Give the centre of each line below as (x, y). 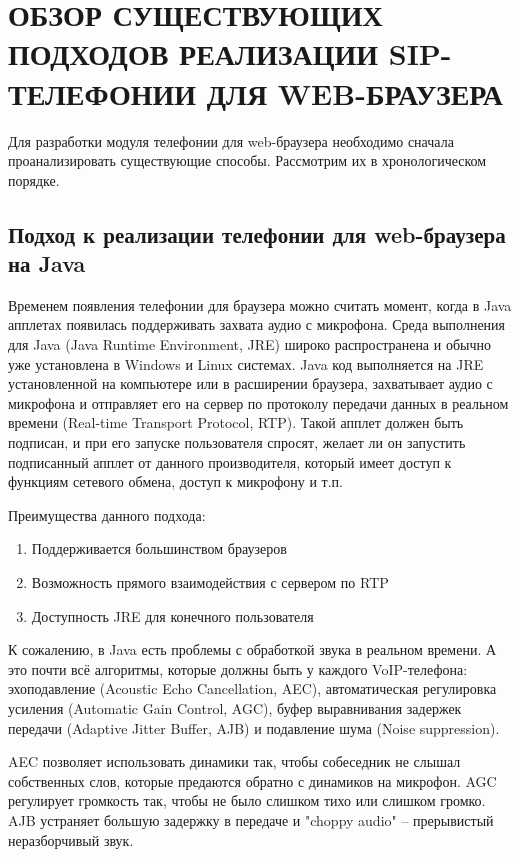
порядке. (34, 179)
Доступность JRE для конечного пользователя (172, 615)
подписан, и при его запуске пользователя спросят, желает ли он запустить (237, 442)
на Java (47, 263)
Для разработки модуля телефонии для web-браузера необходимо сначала (231, 140)
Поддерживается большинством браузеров (159, 548)
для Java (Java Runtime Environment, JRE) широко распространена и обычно (249, 344)
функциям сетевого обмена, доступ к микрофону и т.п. (175, 481)
